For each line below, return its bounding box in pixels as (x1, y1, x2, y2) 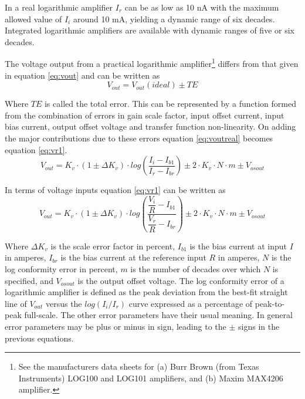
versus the (45, 297, 82, 309)
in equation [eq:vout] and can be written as (5, 69, 160, 81)
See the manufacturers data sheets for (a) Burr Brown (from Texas (18, 360, 259, 373)
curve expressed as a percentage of (128, 297, 253, 309)
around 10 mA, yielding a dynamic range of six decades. (73, 12, 275, 25)
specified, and (5, 274, 53, 286)
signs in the (238, 320, 280, 332)
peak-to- (255, 297, 285, 309)
